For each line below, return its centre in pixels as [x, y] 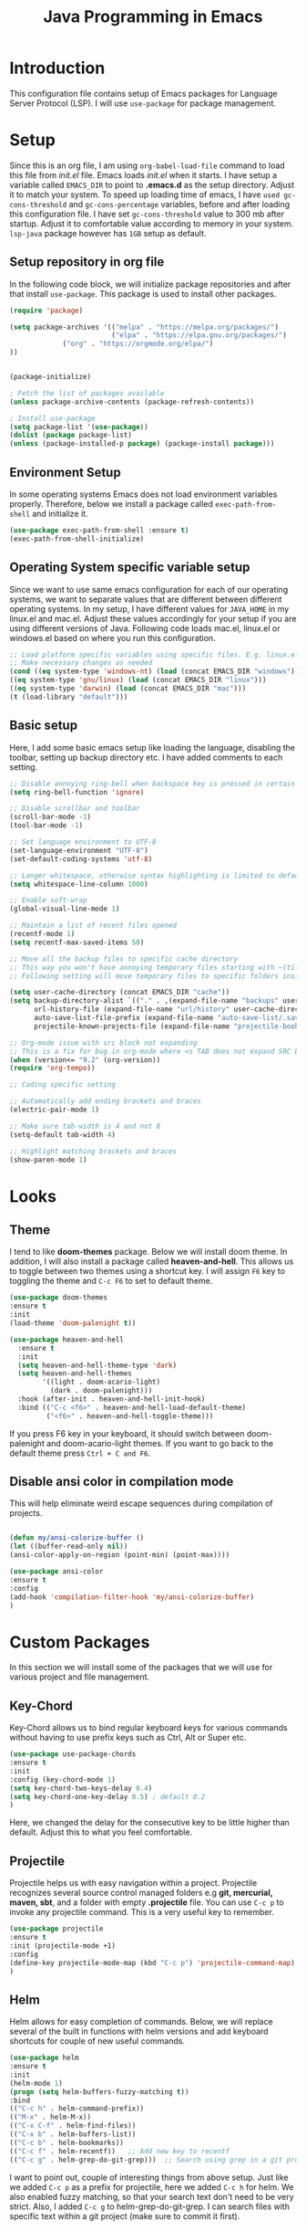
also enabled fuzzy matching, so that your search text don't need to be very [152, 2196]
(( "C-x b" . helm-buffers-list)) [73, 2134]
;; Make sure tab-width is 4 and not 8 [85, 1126]
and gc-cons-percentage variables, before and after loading [179, 204]
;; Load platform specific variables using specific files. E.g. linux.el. [156, 655]
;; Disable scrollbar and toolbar [75, 809]
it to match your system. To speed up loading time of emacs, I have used [145, 195]
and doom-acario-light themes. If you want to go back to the [160, 1443]
